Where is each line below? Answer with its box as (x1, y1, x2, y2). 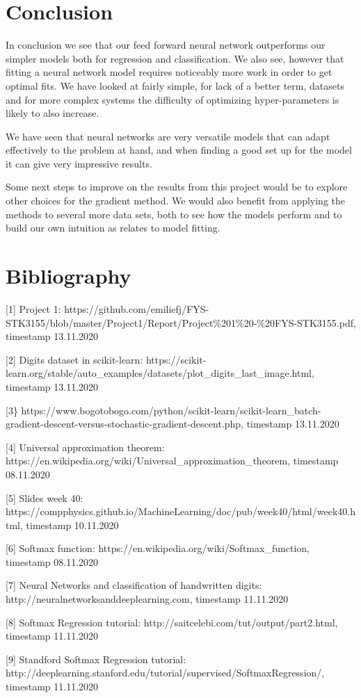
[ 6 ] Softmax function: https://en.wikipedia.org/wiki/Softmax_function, (6, 541, 310, 555)
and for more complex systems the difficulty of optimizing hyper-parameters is (6, 92, 339, 106)
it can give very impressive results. (6, 156, 152, 170)
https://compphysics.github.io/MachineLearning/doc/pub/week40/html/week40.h (6, 504, 355, 519)
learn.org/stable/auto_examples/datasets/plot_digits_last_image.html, (6, 366, 314, 380)
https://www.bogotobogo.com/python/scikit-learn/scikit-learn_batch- (21, 403, 321, 417)
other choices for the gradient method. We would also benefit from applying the (6, 193, 345, 208)
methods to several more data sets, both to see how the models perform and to (6, 206, 342, 221)
